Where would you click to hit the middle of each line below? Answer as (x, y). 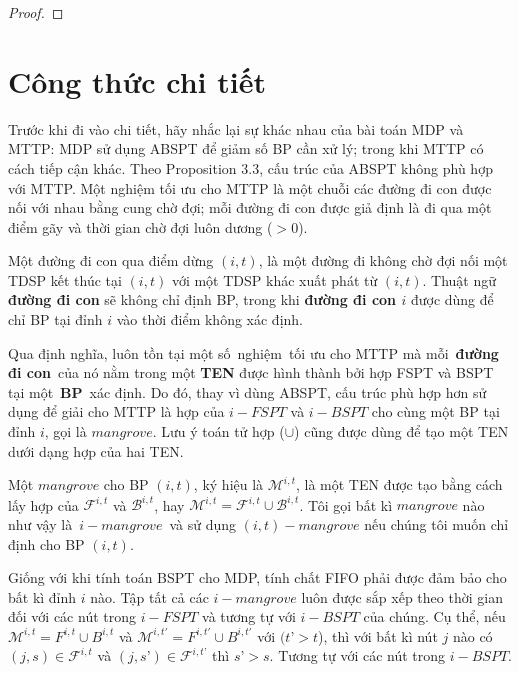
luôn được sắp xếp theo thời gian (402, 596)
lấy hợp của (43, 504)
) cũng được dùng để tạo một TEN (401, 431)
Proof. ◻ (36, 12)
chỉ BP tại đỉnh (55, 319)
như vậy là (40, 523)
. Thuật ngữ (459, 279)
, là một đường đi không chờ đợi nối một (383, 260)
